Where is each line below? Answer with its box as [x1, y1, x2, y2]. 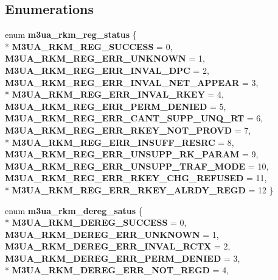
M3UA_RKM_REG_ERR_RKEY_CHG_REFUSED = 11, [5, 171, 267, 184]
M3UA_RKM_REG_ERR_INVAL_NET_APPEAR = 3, [5, 76, 259, 88]
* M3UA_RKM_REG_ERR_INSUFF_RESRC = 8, [5, 135, 234, 148]
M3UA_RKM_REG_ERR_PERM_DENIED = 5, [5, 99, 226, 112]
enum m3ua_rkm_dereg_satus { [5, 204, 143, 217]
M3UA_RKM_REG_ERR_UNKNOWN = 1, [5, 52, 205, 65]
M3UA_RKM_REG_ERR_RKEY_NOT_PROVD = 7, [5, 123, 251, 136]
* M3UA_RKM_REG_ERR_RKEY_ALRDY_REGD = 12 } [5, 183, 274, 196]
